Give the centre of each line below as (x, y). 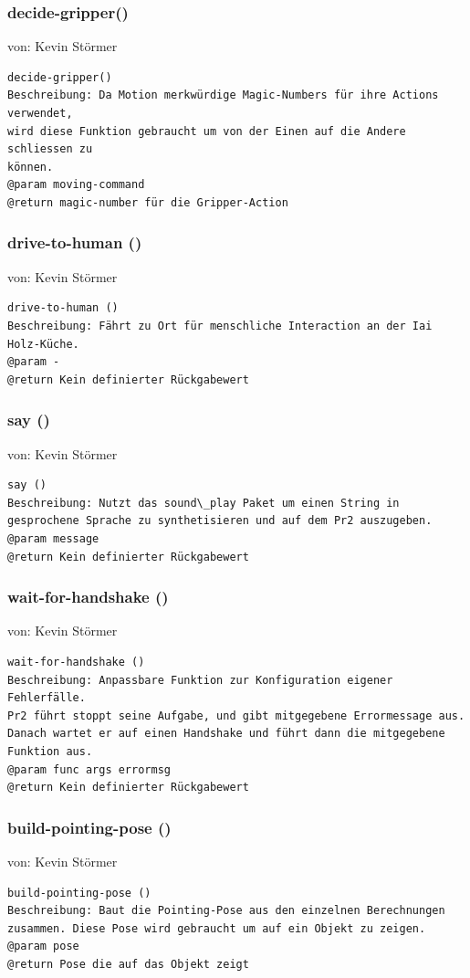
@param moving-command (76, 185)
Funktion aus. (50, 751)
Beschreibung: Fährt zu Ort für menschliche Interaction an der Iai (220, 326)
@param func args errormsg (89, 769)
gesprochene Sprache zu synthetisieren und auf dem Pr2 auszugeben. (220, 521)
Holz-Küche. (43, 344)
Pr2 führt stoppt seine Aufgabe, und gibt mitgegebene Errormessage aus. (236, 715)
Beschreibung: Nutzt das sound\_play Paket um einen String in (204, 503)
